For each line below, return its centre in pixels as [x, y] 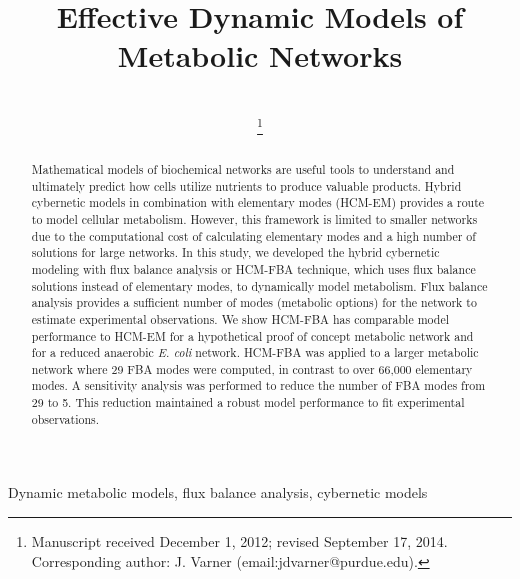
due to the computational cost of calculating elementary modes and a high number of [253, 235]
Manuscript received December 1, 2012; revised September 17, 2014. [239, 541]
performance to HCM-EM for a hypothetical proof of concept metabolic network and [252, 335]
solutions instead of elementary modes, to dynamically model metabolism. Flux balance [259, 285]
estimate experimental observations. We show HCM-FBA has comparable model [240, 318]
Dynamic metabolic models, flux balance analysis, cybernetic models [218, 492]
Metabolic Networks [260, 55]
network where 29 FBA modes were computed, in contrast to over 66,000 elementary [252, 368]
